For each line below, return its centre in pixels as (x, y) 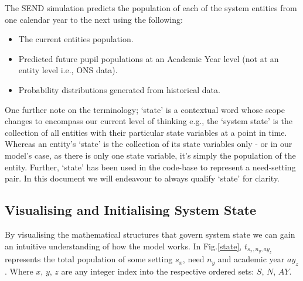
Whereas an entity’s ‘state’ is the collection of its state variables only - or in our (149, 144)
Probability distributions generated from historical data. (119, 89)
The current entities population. (76, 39)
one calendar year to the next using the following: (94, 19)
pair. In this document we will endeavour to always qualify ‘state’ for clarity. (142, 178)
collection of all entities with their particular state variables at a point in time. (146, 132)
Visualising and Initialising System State (131, 210)
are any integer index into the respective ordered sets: (158, 271)
